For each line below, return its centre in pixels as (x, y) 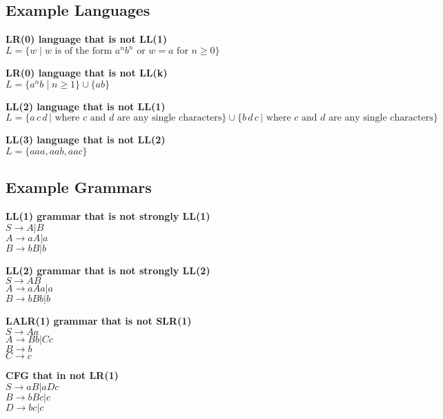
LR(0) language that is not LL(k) (87, 73)
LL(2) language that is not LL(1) (86, 106)
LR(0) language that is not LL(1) (86, 39)
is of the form (83, 51)
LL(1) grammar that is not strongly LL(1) (108, 216)
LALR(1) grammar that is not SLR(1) (99, 321)
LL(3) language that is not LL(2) (86, 140)
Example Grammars (79, 187)
